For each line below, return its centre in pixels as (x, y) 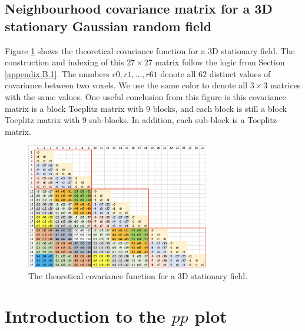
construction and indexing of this (64, 62)
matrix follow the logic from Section (220, 62)
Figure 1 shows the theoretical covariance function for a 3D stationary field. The (150, 50)
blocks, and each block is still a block (220, 108)
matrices (285, 85)
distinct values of (240, 73)
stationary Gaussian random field (108, 26)
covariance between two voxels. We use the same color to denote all (126, 85)
